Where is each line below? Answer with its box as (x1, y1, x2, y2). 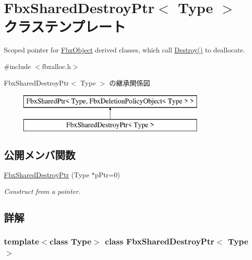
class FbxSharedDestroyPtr (105, 235, 215, 247)
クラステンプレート (4, 17, 126, 36)
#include (4, 61, 31, 71)
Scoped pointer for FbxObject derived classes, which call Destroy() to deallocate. (4, 45, 245, 55)
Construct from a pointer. (4, 186, 81, 196)
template (4, 235, 39, 247)
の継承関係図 (109, 77, 150, 87)
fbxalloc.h (42, 61, 71, 71)
